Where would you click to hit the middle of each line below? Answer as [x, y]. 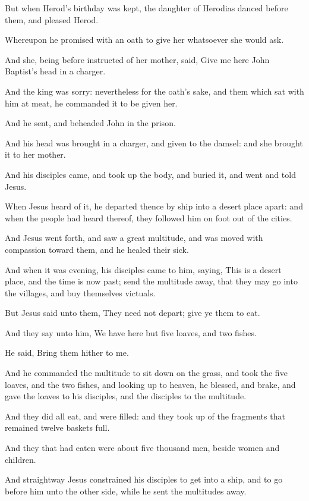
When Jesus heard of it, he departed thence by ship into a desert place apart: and [154, 206]
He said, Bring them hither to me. [67, 353]
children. [21, 459]
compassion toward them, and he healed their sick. [97, 249]
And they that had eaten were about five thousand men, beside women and [142, 448]
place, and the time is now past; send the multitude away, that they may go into [151, 281]
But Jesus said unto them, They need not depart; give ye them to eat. [133, 313]
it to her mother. [35, 154]
